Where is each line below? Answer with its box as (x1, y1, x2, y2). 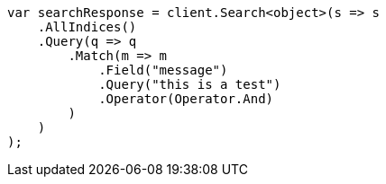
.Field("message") (98, 63, 228, 77)
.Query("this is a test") (98, 77, 281, 92)
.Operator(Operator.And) (98, 92, 274, 106)
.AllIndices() (37, 20, 137, 34)
